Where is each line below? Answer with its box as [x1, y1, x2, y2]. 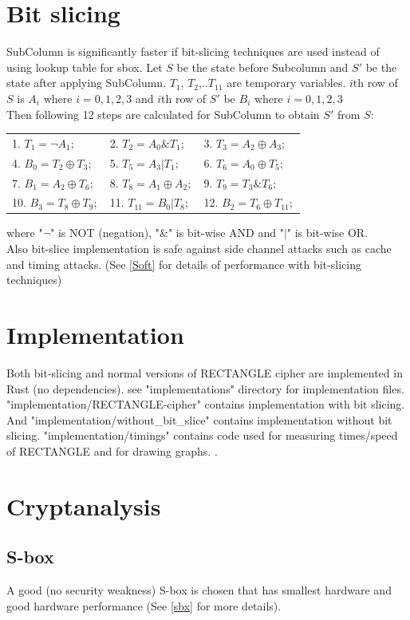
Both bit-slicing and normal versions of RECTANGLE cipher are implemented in [6, 364, 403, 381]
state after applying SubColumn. [6, 74, 167, 91]
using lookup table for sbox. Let [6, 58, 163, 75]
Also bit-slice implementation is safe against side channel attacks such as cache [6, 240, 392, 257]
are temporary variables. [227, 74, 346, 91]
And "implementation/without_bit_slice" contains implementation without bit [6, 411, 392, 428]
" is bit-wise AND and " [168, 224, 284, 241]
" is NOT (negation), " [50, 224, 160, 241]
